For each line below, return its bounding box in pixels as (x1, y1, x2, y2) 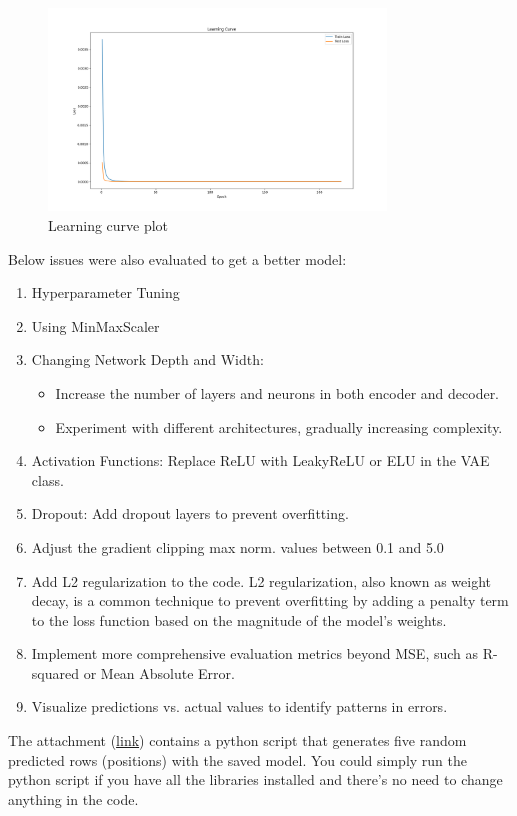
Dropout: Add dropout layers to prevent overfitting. (31, 503, 349, 524)
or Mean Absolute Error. (83, 662, 235, 683)
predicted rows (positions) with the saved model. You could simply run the (8, 749, 468, 770)
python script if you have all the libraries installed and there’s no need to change (8, 769, 503, 790)
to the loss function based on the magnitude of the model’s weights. (31, 609, 447, 630)
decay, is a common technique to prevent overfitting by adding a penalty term (31, 590, 509, 611)
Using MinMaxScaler (31, 315, 160, 336)
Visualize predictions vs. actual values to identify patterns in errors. (31, 696, 448, 717)
